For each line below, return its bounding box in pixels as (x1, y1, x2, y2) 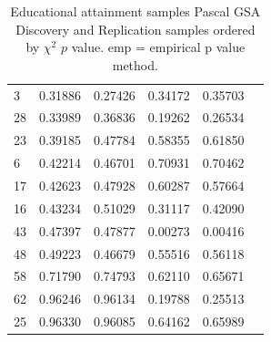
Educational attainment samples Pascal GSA (10, 2, 261, 20)
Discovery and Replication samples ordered (15, 19, 256, 38)
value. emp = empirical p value (71, 37, 246, 57)
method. (112, 55, 158, 74)
